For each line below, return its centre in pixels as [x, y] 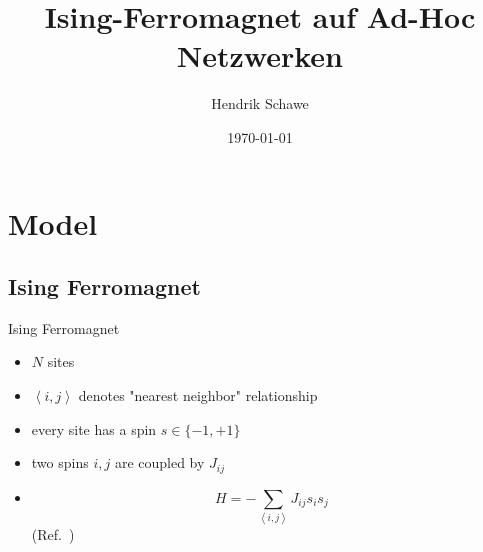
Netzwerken [260, 55]
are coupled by [159, 462]
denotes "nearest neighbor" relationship [198, 395]
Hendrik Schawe [260, 103]
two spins [60, 462]
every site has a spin [94, 428]
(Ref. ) [53, 534]
